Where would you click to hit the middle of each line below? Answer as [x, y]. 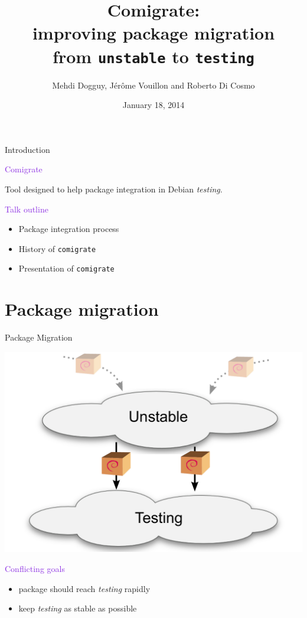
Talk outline [27, 209]
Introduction [27, 149]
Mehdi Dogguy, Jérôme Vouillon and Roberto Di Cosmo [153, 85]
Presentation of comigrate [66, 268]
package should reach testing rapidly [84, 588]
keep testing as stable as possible [78, 608]
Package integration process [69, 229]
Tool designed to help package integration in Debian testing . [114, 189]
